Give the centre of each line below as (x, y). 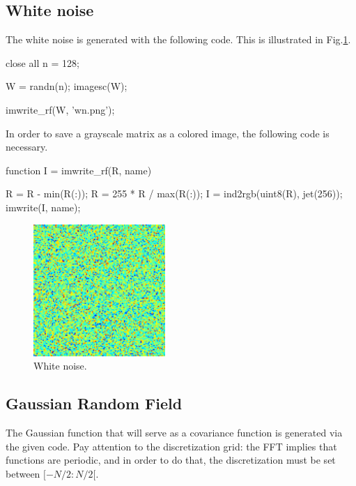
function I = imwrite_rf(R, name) (79, 170)
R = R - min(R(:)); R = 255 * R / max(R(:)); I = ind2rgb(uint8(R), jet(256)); (174, 193)
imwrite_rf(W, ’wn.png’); (60, 109)
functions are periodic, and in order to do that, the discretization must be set (171, 460)
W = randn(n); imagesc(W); (67, 86)
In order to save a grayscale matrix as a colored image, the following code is (168, 133)
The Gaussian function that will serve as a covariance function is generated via (174, 432)
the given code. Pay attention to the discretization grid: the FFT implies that (171, 446)
